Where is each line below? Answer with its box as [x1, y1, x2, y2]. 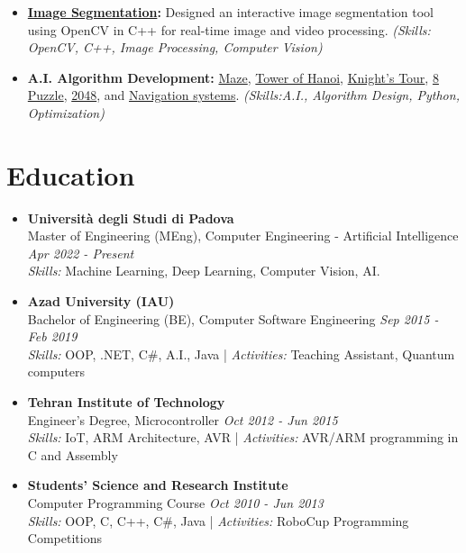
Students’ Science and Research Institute [27, 476, 288, 494]
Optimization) [27, 103, 105, 122]
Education [6, 156, 135, 193]
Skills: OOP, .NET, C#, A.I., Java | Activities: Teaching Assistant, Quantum [27, 344, 455, 363]
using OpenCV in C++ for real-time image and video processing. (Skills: [27, 20, 431, 39]
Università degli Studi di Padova [27, 208, 234, 227]
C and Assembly [27, 445, 118, 464]
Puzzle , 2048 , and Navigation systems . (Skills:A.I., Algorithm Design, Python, [27, 86, 460, 104]
